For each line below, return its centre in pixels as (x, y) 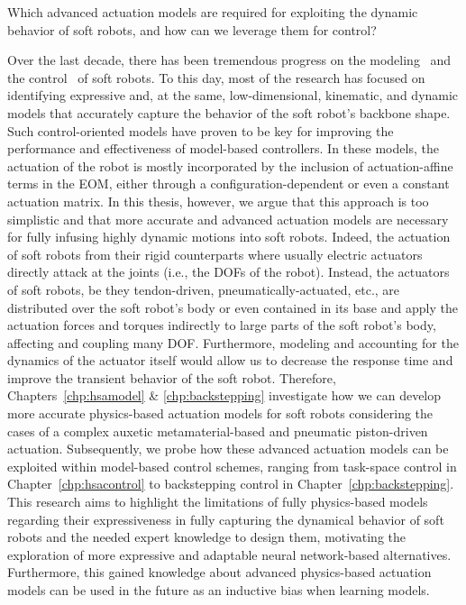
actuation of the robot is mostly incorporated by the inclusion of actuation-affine (230, 165)
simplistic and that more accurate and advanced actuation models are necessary (228, 219)
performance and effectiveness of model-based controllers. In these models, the (223, 148)
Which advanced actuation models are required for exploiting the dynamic (213, 12)
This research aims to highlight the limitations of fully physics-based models (218, 502)
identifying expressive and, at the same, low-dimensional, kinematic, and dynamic (233, 95)
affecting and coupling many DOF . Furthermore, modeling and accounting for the (233, 342)
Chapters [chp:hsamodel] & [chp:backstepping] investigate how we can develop (224, 395)
